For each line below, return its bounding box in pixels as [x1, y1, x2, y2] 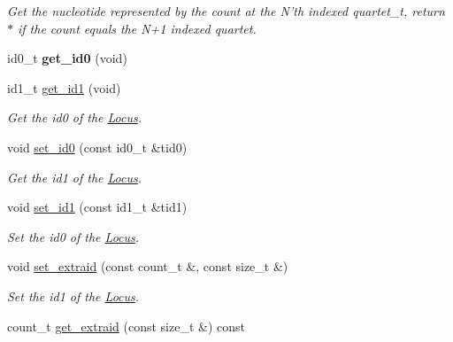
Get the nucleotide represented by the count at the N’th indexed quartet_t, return [7, 2, 445, 19]
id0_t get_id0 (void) [7, 49, 127, 67]
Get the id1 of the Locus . [7, 167, 142, 186]
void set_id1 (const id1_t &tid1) [7, 198, 188, 216]
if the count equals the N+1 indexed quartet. [18, 19, 257, 37]
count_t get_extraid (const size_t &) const [7, 316, 245, 335]
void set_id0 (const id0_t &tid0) [7, 137, 188, 156]
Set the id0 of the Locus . [7, 227, 140, 245]
